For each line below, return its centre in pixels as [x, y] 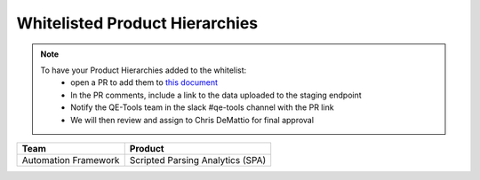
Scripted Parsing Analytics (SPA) [198, 160]
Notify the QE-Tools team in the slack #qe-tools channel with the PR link [202, 107]
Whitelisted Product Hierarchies [137, 23]
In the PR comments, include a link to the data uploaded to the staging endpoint [216, 95]
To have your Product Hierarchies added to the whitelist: [144, 70]
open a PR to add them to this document [144, 82]
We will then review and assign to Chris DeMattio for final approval [192, 120]
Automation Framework [71, 160]
